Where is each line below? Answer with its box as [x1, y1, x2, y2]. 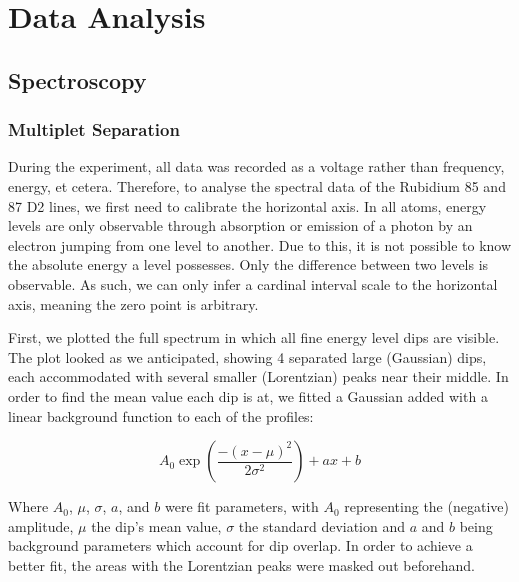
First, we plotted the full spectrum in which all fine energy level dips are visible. [8, 327, 500, 348]
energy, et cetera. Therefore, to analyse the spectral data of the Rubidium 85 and [8, 175, 506, 196]
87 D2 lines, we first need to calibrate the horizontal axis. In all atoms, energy [8, 195, 487, 216]
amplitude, [8, 515, 74, 536]
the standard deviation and [238, 515, 406, 536]
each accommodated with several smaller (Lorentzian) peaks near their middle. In [8, 366, 509, 387]
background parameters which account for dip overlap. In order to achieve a [8, 535, 473, 556]
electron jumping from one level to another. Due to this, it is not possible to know [8, 234, 512, 255]
